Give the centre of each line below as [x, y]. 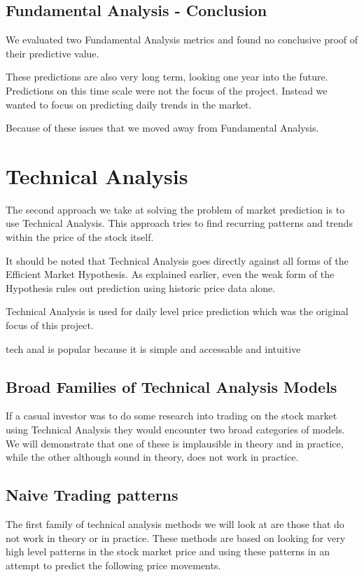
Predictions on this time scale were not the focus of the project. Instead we [167, 90]
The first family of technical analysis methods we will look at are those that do [175, 524]
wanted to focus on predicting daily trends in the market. [129, 104]
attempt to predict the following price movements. [113, 565]
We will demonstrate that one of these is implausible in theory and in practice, [175, 443]
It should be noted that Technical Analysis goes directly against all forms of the [177, 260]
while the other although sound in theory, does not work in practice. [152, 457]
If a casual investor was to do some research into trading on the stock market [171, 416]
